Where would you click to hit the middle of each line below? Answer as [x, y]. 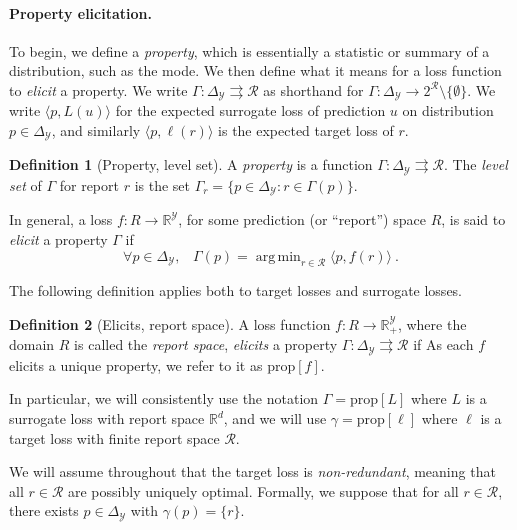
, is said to [473, 219]
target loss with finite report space [114, 437]
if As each [443, 344]
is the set [162, 184]
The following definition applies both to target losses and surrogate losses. [236, 290]
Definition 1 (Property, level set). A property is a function [191, 164]
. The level [475, 164]
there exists [44, 510]
